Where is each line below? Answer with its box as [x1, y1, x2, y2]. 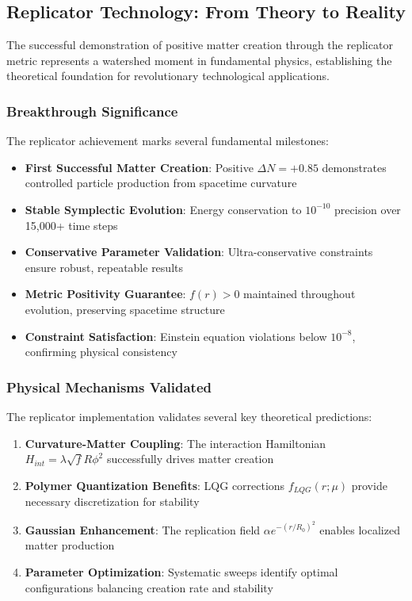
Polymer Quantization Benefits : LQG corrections [25, 477, 285, 493]
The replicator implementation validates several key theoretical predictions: [6, 408, 372, 424]
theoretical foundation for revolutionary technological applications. [6, 67, 330, 84]
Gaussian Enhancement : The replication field [25, 521, 261, 538]
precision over [334, 201, 401, 217]
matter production [25, 537, 115, 553]
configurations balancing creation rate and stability [25, 579, 273, 595]
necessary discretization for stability [25, 493, 200, 510]
